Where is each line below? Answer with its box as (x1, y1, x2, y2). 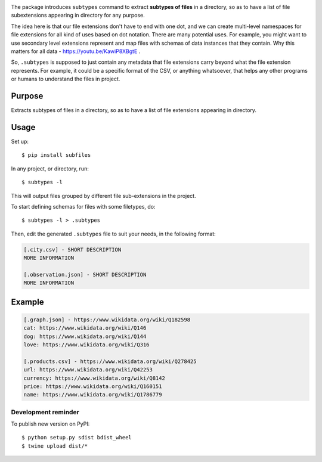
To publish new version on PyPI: (11, 420, 90, 427)
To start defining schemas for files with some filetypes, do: (11, 203, 156, 210)
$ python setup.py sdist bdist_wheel (21, 434, 132, 441)
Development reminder (11, 408, 80, 416)
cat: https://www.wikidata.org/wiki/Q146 (23, 325, 147, 331)
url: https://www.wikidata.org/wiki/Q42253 (23, 367, 153, 373)
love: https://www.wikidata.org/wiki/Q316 (23, 341, 150, 348)
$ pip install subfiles (21, 152, 91, 159)
